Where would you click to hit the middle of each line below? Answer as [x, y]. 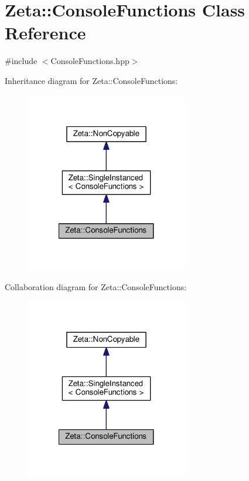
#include [21, 61]
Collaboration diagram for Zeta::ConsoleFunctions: [96, 286]
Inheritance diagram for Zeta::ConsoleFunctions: [91, 80]
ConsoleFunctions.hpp [90, 61]
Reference [45, 33]
